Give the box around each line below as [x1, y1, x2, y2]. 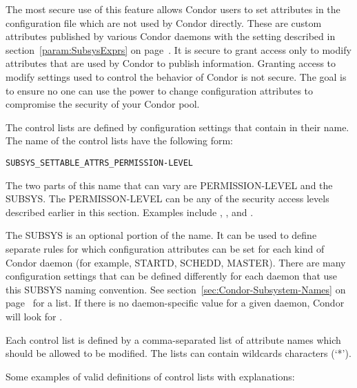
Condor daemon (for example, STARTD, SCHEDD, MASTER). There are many [6, 255, 346, 269]
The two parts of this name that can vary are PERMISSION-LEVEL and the [6, 177, 333, 192]
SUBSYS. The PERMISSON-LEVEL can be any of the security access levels [6, 191, 329, 206]
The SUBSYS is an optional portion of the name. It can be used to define [6, 228, 317, 242]
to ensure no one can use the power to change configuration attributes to [6, 83, 314, 97]
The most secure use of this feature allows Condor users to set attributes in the [6, 2, 340, 16]
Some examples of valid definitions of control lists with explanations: [6, 369, 295, 383]
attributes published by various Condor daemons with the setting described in [6, 29, 336, 43]
